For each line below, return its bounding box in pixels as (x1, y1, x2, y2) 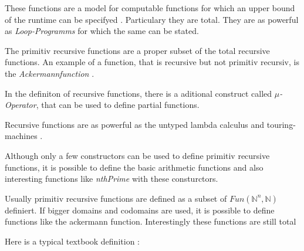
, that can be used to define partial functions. (36, 99, 200, 111)
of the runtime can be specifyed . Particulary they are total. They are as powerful (5, 13, 299, 25)
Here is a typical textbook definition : (5, 235, 140, 247)
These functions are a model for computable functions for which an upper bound (5, 2, 295, 13)
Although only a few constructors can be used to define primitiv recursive (5, 149, 270, 161)
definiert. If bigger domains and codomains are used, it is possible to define (5, 203, 275, 216)
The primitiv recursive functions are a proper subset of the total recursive (5, 44, 270, 56)
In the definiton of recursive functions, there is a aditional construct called (5, 87, 272, 99)
